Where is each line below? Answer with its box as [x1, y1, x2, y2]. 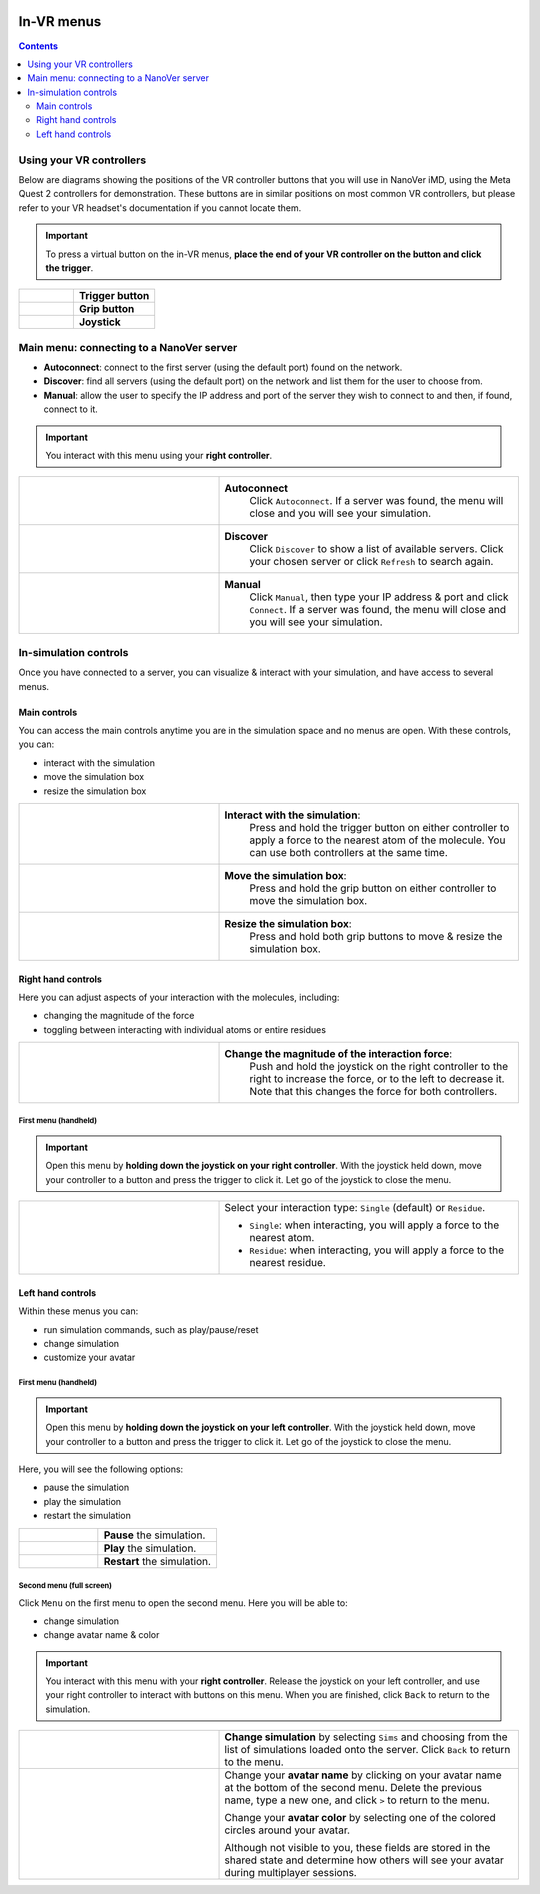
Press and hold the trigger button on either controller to [249, 820, 510, 834]
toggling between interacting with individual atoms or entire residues [43, 1023, 327, 1035]
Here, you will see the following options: [18, 1463, 184, 1475]
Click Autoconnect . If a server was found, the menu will [249, 494, 504, 508]
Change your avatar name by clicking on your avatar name [224, 1768, 502, 1782]
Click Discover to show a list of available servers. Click [249, 542, 504, 556]
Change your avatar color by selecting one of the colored [224, 1811, 496, 1825]
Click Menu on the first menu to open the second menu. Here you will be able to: [18, 1596, 349, 1609]
